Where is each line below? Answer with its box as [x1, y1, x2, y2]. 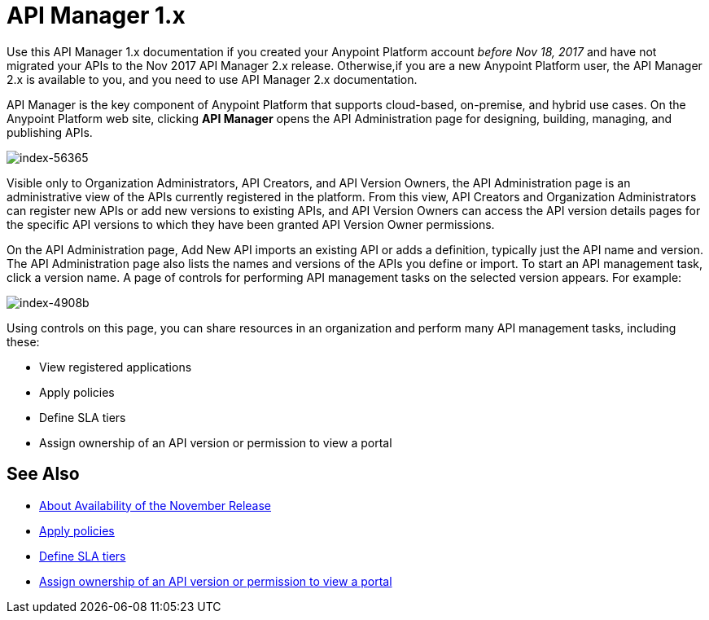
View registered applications [39, 359, 192, 374]
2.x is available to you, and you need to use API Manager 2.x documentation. [7, 72, 418, 86]
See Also [7, 464, 80, 485]
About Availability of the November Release [39, 498, 272, 512]
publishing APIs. [7, 125, 93, 139]
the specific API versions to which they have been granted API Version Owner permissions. [7, 217, 495, 231]
